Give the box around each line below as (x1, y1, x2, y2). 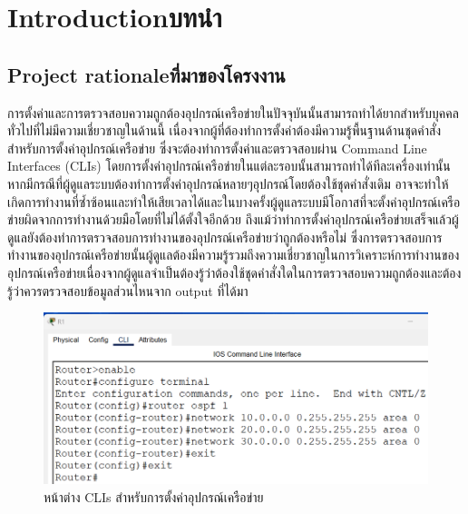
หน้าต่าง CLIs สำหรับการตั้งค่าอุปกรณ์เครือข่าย (44, 487, 264, 506)
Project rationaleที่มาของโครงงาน (7, 60, 286, 88)
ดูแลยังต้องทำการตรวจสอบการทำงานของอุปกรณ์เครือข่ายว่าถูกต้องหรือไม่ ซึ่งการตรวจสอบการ (7, 227, 443, 246)
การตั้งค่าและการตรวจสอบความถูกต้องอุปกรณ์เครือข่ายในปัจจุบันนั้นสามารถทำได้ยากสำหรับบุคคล (7, 103, 459, 122)
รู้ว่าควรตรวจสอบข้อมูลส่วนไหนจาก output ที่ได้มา (7, 281, 249, 300)
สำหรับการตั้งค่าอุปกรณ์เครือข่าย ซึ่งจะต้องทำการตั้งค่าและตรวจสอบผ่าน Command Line (7, 138, 427, 157)
